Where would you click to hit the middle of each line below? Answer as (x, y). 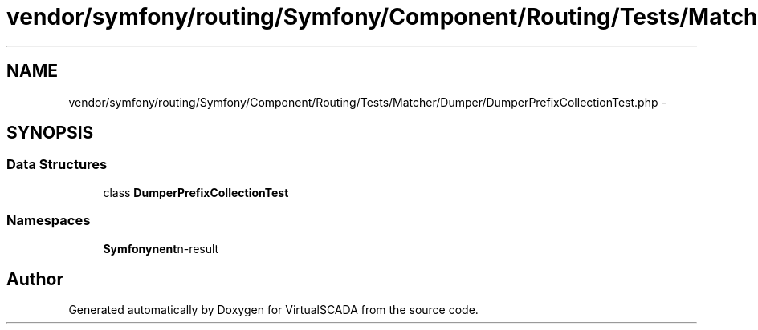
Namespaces (49, 221)
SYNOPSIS (50, 133)
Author (35, 279)
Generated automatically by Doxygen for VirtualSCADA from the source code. (273, 310)
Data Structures (57, 165)
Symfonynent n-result (161, 248)
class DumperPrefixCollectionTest (196, 192)
